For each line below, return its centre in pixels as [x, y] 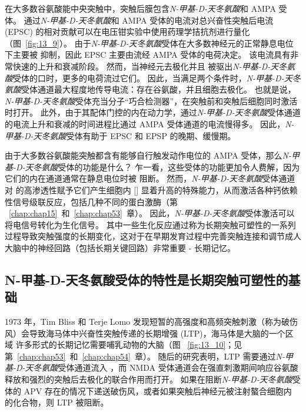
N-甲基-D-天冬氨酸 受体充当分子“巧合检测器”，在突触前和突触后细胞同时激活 [151, 100]
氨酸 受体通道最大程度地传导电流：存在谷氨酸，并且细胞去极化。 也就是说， [150, 89]
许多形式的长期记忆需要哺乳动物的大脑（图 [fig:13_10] [121, 345]
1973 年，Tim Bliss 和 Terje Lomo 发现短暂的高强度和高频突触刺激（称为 [143, 322]
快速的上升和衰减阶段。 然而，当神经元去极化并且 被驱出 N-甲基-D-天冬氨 [154, 66]
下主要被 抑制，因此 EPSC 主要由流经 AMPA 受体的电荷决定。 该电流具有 [148, 55]
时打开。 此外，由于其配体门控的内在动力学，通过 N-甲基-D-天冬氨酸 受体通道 [153, 112]
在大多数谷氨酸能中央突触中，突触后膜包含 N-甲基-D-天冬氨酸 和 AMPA [140, 8]
